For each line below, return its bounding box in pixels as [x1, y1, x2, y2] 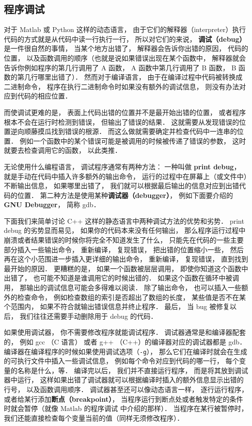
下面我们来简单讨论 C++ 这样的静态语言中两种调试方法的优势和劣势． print [4, 215, 244, 226]
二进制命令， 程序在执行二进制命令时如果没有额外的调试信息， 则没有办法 [4, 81, 239, 91]
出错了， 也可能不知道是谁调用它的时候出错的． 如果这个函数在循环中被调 [4, 273, 239, 283]
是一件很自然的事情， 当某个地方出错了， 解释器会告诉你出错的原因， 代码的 [4, 43, 248, 53]
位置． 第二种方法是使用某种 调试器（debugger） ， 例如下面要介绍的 [17, 190, 233, 200]
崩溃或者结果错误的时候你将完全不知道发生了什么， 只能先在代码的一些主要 [4, 235, 244, 245]
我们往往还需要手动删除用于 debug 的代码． [19, 311, 157, 321]
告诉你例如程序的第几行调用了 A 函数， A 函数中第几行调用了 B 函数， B [4, 62, 236, 72]
